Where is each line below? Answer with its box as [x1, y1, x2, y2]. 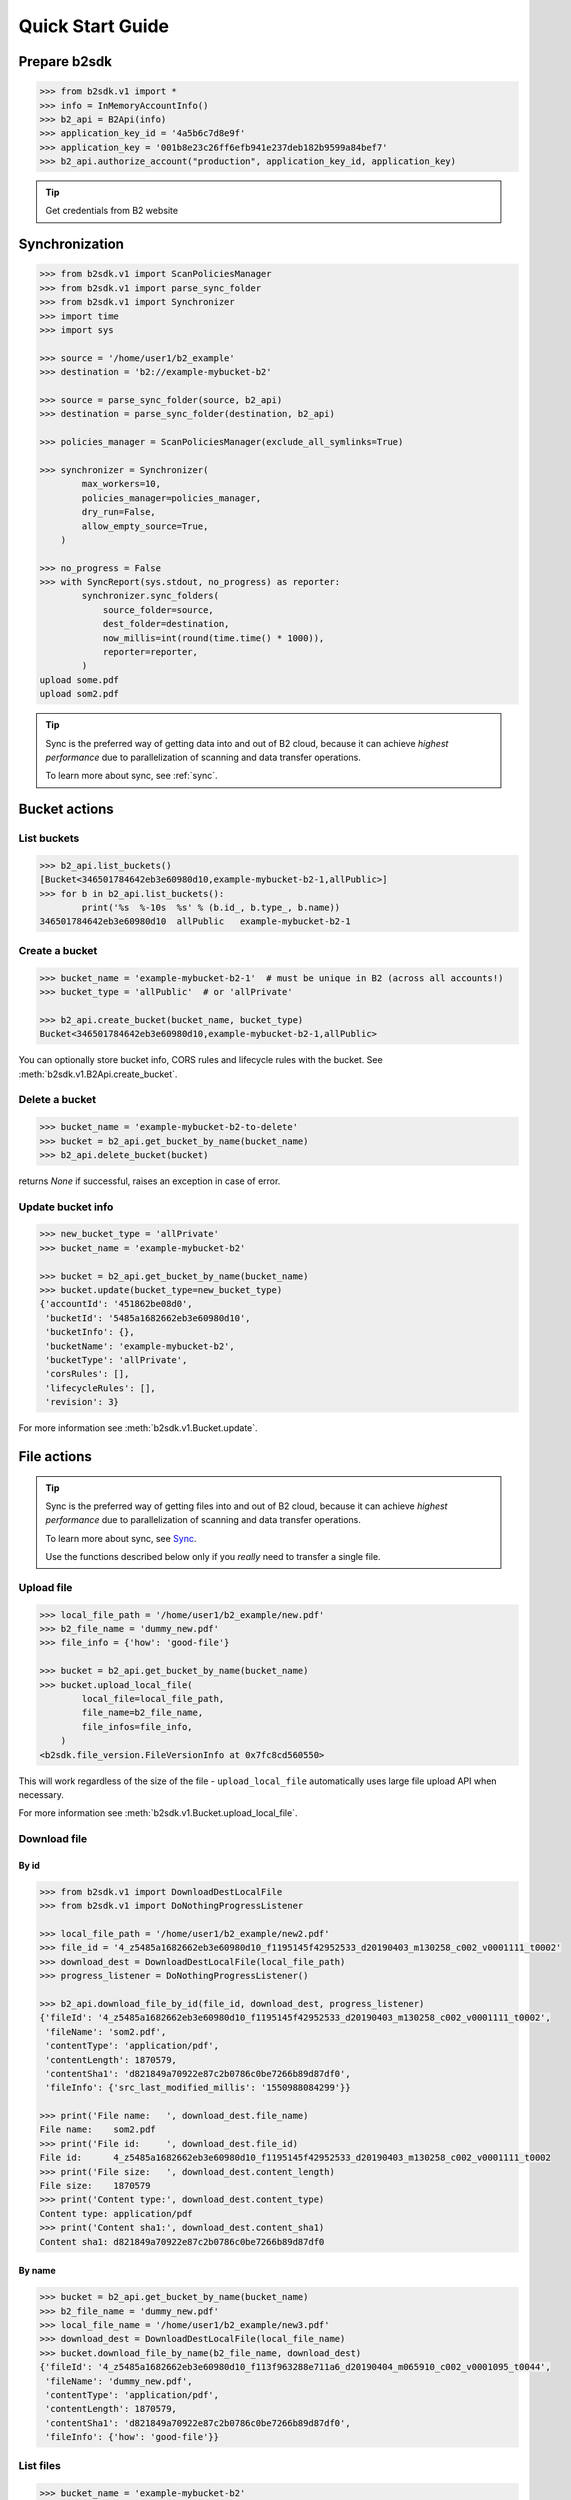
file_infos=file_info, [81, 1721, 194, 1732]
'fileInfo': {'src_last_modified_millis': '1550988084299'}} [45, 2082, 351, 2094]
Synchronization [18, 236, 125, 253]
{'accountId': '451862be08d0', [39, 1298, 194, 1310]
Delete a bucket [18, 1093, 97, 1107]
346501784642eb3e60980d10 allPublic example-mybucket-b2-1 [39, 916, 351, 927]
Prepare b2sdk [18, 53, 112, 70]
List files [18, 2459, 62, 2473]
